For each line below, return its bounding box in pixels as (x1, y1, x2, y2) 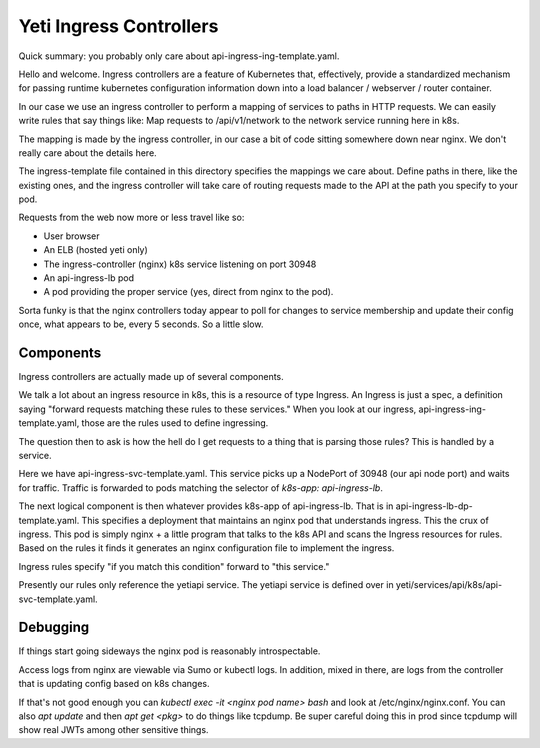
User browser (43, 230, 100, 242)
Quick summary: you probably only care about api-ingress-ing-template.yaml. (18, 50, 340, 62)
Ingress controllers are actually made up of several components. (18, 371, 284, 383)
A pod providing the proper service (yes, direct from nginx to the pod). (43, 286, 334, 298)
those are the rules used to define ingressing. (81, 417, 269, 429)
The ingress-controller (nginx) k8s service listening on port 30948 (43, 258, 317, 270)
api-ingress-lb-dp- (395, 500, 474, 512)
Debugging (18, 619, 90, 636)
